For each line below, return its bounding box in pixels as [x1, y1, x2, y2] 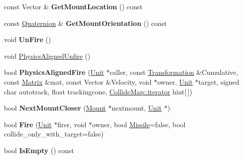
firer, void [57, 119, 87, 129]
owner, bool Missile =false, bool [92, 119, 186, 129]
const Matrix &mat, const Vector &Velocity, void [4, 76, 152, 87]
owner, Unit [157, 76, 193, 87]
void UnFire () [4, 34, 51, 45]
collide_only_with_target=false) [4, 129, 104, 139]
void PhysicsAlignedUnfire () [4, 50, 91, 61]
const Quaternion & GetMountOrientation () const [4, 18, 167, 28]
